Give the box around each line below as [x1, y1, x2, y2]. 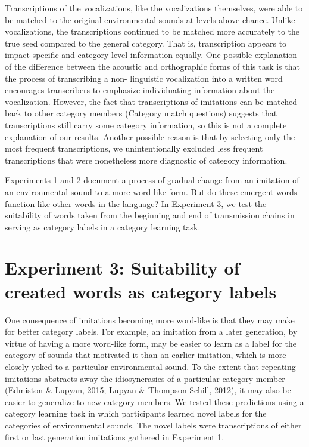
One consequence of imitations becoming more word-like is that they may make [5, 313, 295, 326]
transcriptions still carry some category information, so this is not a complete [5, 118, 287, 131]
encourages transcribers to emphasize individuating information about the [5, 84, 275, 96]
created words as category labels [5, 279, 277, 303]
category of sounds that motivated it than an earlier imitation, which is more [5, 349, 286, 361]
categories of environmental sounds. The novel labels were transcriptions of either [5, 418, 302, 431]
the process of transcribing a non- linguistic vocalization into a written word [5, 72, 283, 84]
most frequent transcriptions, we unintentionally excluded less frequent [5, 142, 263, 155]
